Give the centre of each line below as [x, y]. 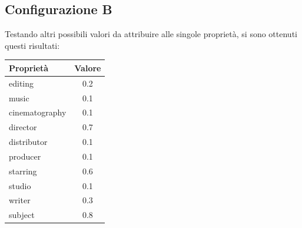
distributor [28, 142]
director [23, 127]
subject [22, 215]
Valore [88, 67]
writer [20, 200]
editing [21, 83]
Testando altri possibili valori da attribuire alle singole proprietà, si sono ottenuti [151, 34]
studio [20, 185]
